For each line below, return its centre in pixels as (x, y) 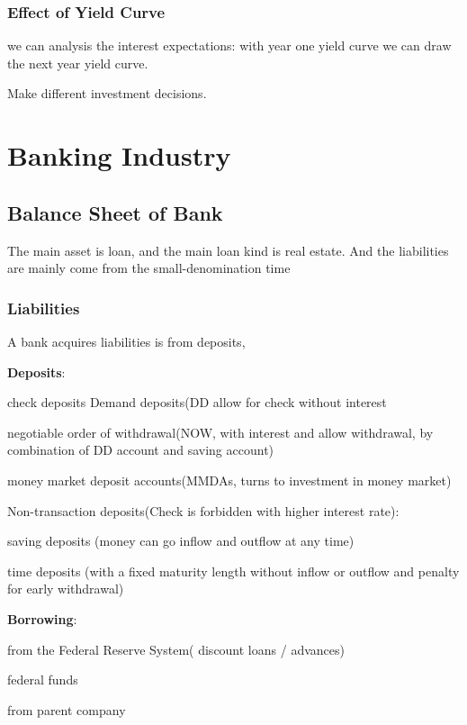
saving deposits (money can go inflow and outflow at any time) (181, 541)
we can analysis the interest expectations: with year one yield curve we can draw (229, 45)
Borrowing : (42, 618)
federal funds (43, 680)
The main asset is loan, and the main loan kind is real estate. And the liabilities (228, 250)
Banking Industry (119, 155)
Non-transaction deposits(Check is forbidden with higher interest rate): (203, 510)
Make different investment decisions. (107, 93)
